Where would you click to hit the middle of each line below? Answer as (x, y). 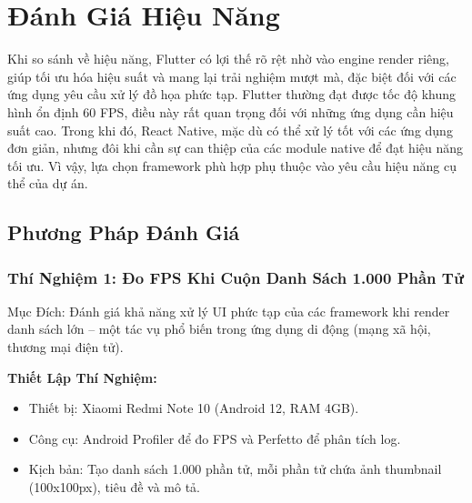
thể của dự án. (48, 183)
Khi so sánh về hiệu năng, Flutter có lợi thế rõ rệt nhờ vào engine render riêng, (228, 59)
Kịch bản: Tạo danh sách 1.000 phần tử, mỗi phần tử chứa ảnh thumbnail (235, 469)
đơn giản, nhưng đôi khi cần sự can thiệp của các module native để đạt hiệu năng (236, 148)
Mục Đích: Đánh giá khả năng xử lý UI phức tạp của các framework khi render (229, 311)
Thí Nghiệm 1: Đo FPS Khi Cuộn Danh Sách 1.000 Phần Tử (236, 277)
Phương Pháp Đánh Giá (124, 232)
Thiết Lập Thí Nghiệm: (82, 377)
